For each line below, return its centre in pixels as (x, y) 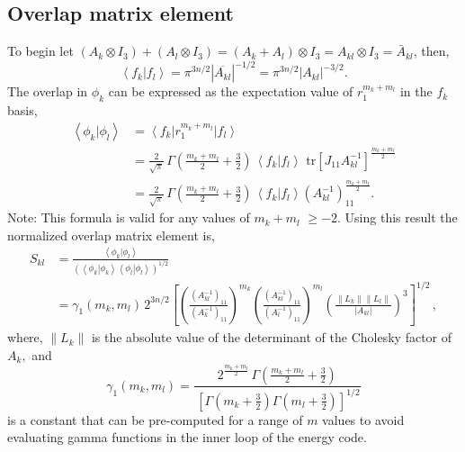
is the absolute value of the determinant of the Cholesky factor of (272, 337)
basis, (22, 110)
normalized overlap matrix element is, (111, 235)
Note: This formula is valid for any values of (129, 217)
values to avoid (363, 419)
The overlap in (48, 91)
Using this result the (401, 217)
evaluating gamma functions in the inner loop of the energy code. (187, 437)
